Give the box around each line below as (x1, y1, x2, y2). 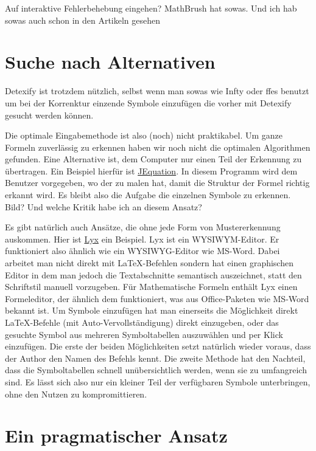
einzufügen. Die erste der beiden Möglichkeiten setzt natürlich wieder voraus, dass (5, 340, 311, 353)
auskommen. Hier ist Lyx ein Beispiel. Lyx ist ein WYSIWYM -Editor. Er (5, 232, 279, 245)
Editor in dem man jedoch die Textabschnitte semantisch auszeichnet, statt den (5, 268, 302, 281)
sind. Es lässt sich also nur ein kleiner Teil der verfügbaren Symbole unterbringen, (5, 375, 311, 388)
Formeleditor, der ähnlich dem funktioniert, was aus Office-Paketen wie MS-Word (5, 292, 309, 305)
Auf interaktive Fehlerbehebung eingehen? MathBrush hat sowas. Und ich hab (5, 2, 297, 14)
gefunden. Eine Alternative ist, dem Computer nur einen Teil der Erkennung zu (5, 153, 302, 165)
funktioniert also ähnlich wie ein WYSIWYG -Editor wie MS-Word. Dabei (5, 244, 280, 257)
